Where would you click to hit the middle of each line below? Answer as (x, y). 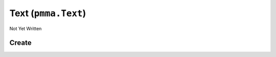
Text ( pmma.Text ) (48, 13)
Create (20, 43)
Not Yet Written (26, 28)
